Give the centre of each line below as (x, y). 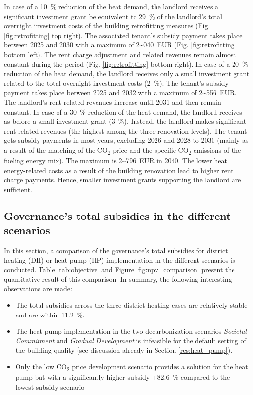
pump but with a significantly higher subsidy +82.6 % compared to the (123, 377)
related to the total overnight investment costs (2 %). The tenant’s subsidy (116, 83)
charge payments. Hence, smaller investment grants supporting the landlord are (123, 180)
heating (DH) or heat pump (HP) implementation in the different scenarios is (120, 260)
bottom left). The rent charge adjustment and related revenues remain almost (120, 54)
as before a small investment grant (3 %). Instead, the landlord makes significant (125, 121)
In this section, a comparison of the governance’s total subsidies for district (116, 250)
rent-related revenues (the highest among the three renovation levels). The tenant (126, 130)
